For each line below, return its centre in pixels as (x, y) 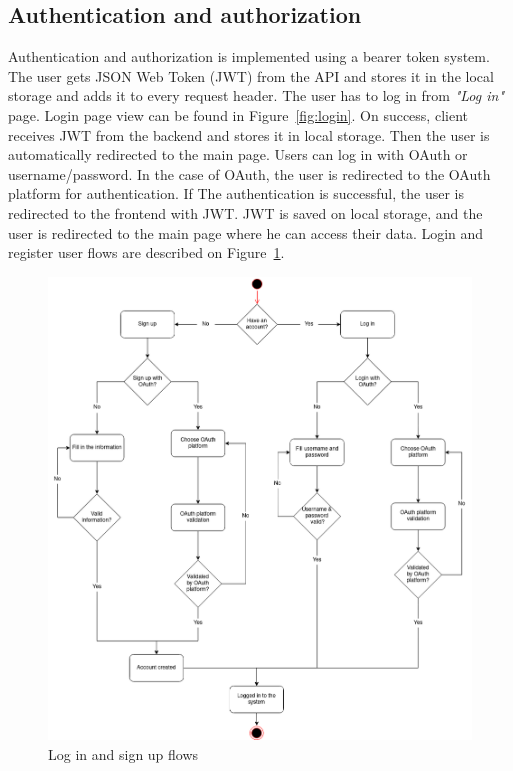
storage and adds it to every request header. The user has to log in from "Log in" (256, 95)
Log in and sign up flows (123, 753)
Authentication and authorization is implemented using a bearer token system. (249, 56)
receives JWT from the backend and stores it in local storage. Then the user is (249, 134)
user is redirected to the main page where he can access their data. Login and (246, 232)
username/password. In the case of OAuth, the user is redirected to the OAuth (249, 173)
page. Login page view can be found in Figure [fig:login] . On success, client (238, 114)
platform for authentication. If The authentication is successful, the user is (236, 193)
